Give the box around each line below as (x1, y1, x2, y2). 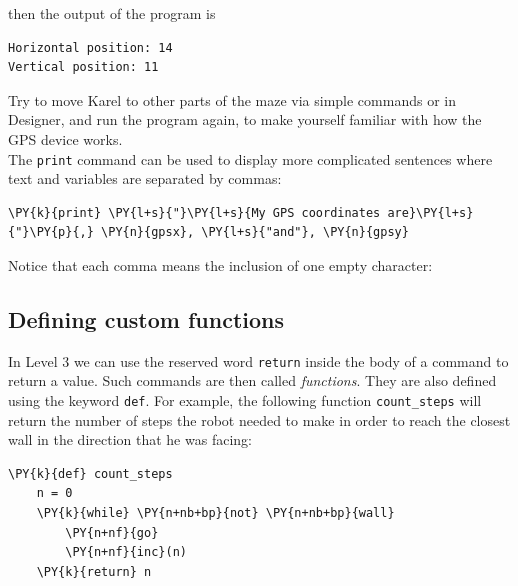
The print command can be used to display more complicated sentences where (8, 148, 493, 169)
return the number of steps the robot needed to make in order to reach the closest (8, 409, 511, 430)
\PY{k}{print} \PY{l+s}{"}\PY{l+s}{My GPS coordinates (8, 205, 381, 220)
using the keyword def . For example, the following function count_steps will (8, 390, 482, 411)
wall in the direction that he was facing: (8, 429, 252, 450)
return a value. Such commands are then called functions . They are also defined (8, 370, 497, 391)
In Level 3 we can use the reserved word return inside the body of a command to (8, 350, 509, 371)
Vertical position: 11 (8, 60, 159, 75)
